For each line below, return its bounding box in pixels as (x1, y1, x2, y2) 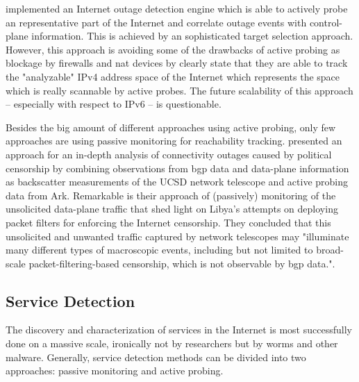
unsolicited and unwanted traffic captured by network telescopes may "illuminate (6, 229, 349, 243)
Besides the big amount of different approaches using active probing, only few (6, 119, 336, 134)
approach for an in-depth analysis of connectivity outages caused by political (6, 147, 332, 161)
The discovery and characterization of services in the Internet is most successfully (6, 322, 352, 337)
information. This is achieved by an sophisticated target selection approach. (31, 28, 353, 43)
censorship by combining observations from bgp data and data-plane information (6, 160, 349, 175)
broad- (316, 242, 344, 257)
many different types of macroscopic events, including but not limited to (6, 242, 313, 257)
